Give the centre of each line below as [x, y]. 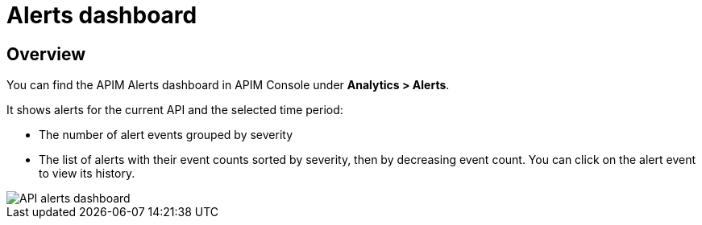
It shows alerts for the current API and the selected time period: [175, 110]
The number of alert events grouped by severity [166, 135]
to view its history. [87, 174]
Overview [46, 54]
